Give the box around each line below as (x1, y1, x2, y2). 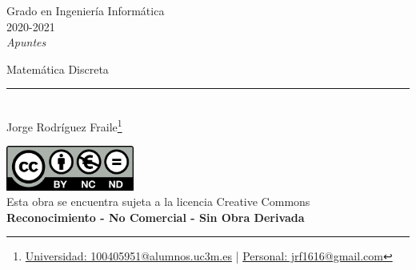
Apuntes (6, 34, 46, 50)
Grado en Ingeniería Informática (6, 2, 165, 18)
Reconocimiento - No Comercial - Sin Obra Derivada (6, 208, 305, 225)
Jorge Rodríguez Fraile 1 (6, 115, 122, 135)
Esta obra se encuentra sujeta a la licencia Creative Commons (6, 193, 310, 210)
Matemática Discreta (6, 60, 109, 77)
